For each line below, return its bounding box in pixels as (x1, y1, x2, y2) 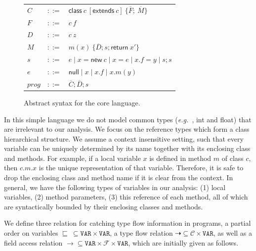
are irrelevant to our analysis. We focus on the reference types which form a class (4, 124, 250, 134)
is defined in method (149, 152, 212, 163)
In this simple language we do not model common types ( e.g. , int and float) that (4, 114, 252, 124)
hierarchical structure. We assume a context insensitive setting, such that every (4, 133, 244, 144)
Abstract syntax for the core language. (24, 97, 140, 107)
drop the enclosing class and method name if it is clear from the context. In (4, 172, 233, 183)
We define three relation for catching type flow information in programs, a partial (4, 218, 251, 228)
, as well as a (213, 228, 253, 238)
